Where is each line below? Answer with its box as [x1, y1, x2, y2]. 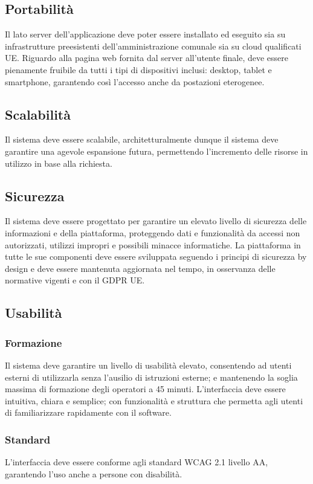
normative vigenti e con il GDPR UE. [5, 274, 145, 286]
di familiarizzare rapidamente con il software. [5, 406, 172, 419]
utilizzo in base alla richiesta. [5, 156, 112, 169]
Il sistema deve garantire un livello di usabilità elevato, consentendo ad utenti [5, 358, 292, 371]
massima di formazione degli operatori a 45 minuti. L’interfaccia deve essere [5, 382, 286, 395]
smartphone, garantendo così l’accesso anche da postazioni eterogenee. [5, 75, 265, 88]
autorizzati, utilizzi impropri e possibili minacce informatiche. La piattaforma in [5, 238, 301, 251]
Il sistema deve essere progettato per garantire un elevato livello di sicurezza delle [5, 215, 307, 227]
